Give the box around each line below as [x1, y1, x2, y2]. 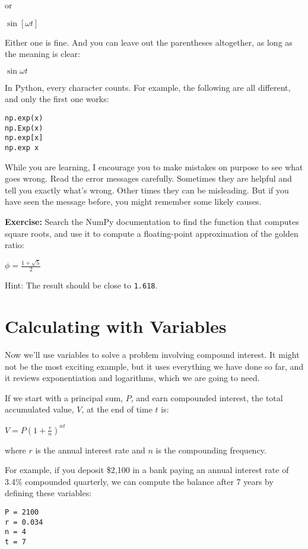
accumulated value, [5, 403, 74, 415]
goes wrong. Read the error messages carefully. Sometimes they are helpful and [5, 172, 292, 185]
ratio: [5, 239, 24, 251]
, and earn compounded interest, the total [131, 391, 283, 404]
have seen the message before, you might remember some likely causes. [5, 195, 262, 208]
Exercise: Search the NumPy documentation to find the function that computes [5, 215, 299, 227]
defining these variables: [5, 487, 92, 499]
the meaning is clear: [5, 47, 80, 60]
